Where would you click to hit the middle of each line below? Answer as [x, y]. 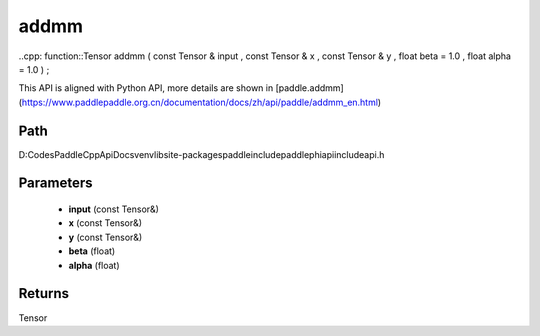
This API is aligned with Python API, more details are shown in [146, 88]
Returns [44, 293]
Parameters [55, 183]
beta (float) [92, 251]
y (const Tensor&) [105, 237]
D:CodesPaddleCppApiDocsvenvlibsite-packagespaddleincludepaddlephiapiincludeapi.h [201, 154]
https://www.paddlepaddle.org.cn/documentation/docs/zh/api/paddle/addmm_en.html [200, 102]
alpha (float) [94, 265]
